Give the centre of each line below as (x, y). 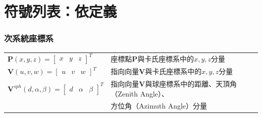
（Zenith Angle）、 (140, 93)
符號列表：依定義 (61, 11)
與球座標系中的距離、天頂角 (191, 83)
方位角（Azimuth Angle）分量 (159, 106)
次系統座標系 (29, 38)
